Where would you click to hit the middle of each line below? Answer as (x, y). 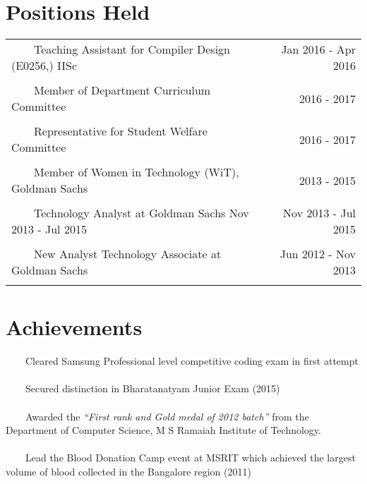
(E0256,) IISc (44, 66)
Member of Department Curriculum (122, 90)
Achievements (74, 327)
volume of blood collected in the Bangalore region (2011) (128, 471)
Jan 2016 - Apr (318, 49)
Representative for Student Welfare (121, 131)
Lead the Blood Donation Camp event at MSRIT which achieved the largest (190, 458)
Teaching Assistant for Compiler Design (132, 49)
